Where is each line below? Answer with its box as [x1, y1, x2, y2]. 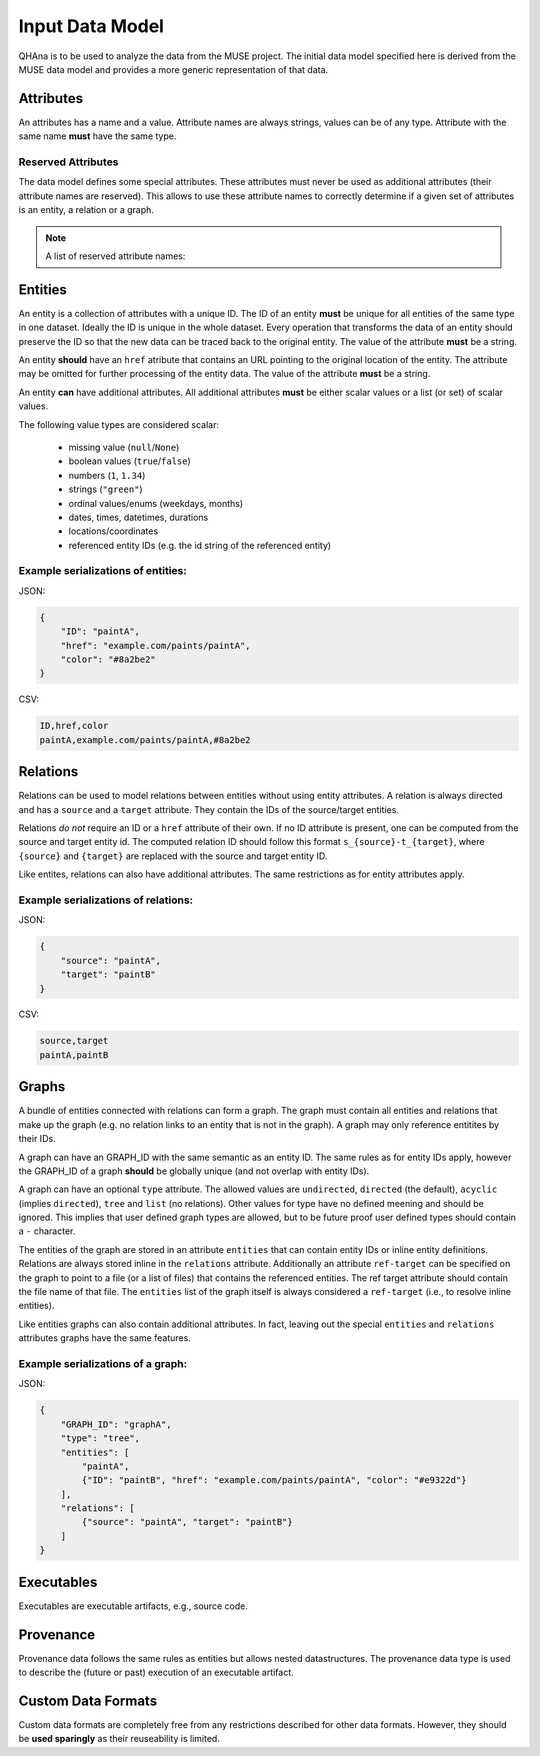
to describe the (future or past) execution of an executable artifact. [18, 1666, 294, 1679]
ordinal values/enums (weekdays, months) [68, 497, 244, 509]
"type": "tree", [60, 1433, 140, 1444]
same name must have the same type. [18, 130, 177, 142]
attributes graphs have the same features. [18, 1332, 192, 1344]
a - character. [18, 1225, 76, 1237]
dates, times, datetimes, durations [68, 511, 209, 523]
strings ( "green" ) [68, 483, 144, 495]
